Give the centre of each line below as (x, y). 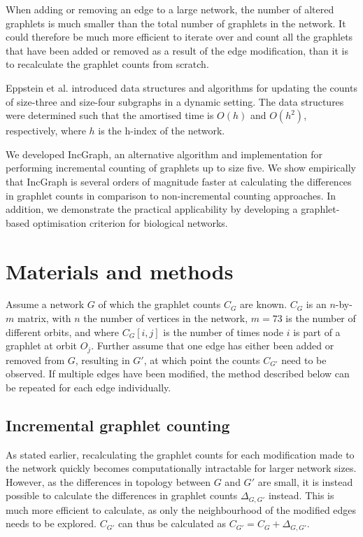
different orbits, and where (62, 332)
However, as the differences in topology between (108, 481)
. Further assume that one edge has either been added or (213, 346)
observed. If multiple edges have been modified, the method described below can (178, 374)
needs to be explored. (51, 523)
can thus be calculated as (172, 523)
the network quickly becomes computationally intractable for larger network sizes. (181, 468)
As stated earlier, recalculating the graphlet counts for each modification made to (180, 454)
